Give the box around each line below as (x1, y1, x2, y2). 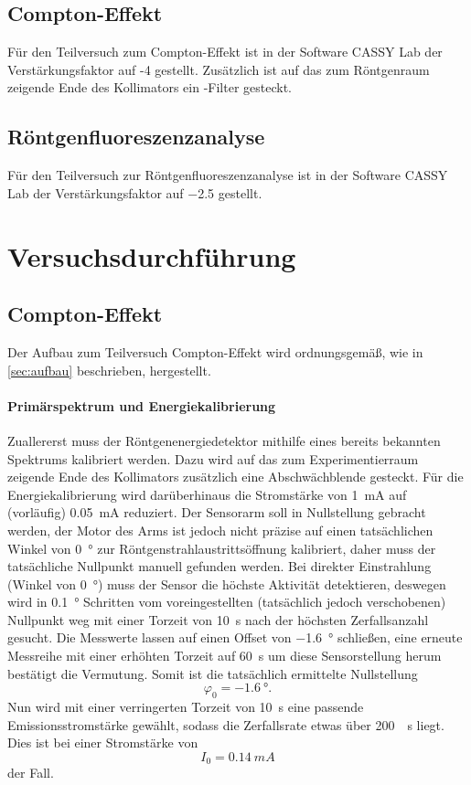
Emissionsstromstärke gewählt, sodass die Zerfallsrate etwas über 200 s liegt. (7, 715, 444, 734)
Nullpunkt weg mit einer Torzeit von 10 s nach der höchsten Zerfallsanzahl (7, 610, 429, 629)
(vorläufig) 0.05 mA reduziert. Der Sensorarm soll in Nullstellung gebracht (7, 503, 426, 522)
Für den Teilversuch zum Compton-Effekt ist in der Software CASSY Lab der (7, 42, 443, 61)
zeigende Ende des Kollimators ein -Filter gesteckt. (7, 78, 292, 97)
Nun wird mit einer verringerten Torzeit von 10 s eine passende (7, 697, 364, 716)
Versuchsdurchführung (7, 237, 296, 274)
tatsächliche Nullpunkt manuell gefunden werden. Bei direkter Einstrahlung (7, 557, 432, 576)
